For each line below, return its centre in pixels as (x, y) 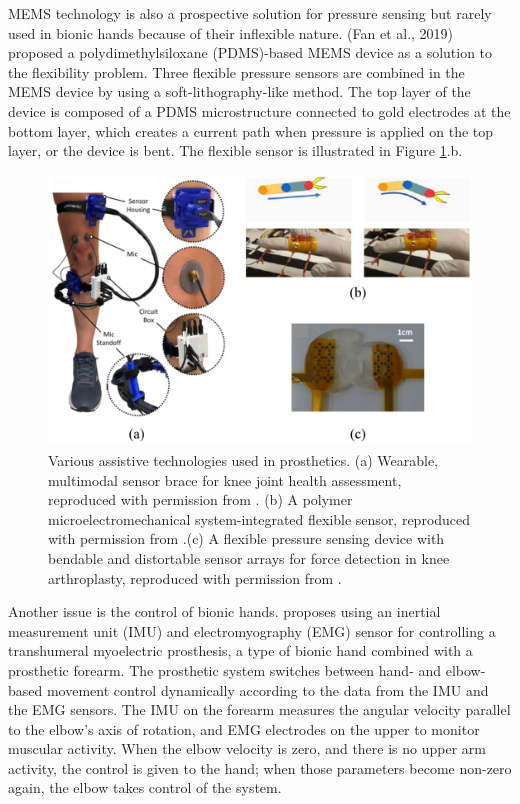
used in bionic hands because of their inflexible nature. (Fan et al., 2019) (231, 32)
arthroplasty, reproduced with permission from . (195, 577)
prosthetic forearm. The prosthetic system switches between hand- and (225, 669)
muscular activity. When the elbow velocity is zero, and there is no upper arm (247, 748)
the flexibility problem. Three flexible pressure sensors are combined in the (236, 71)
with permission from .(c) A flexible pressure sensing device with (246, 538)
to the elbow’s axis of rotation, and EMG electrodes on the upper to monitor (244, 728)
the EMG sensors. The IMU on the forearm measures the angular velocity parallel (259, 709)
